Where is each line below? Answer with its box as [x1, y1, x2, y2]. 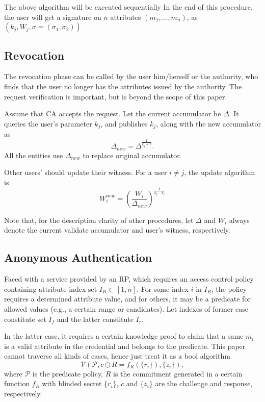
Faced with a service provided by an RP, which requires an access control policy [4, 273, 254, 284]
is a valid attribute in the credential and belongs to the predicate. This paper [4, 340, 246, 351]
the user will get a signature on [4, 11, 101, 22]
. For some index [137, 283, 189, 294]
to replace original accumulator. [83, 149, 182, 160]
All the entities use [4, 149, 63, 160]
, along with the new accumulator [156, 118, 261, 129]
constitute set [4, 313, 46, 324]
